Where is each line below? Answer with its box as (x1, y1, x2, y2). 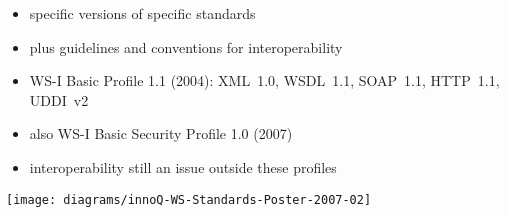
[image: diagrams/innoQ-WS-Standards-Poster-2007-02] (6, 192, 372, 207)
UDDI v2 (29, 89, 89, 110)
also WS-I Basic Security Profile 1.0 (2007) (29, 123, 293, 144)
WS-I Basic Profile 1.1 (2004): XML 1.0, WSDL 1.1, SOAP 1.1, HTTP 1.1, (29, 70, 500, 91)
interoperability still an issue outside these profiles (29, 156, 337, 177)
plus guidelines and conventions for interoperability (29, 36, 343, 57)
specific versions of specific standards (29, 3, 256, 23)
